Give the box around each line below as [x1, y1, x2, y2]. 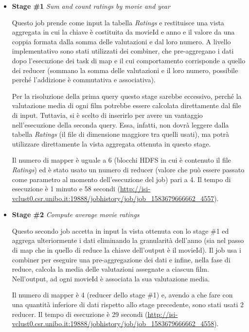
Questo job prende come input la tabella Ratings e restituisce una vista [12, 17, 224, 27]
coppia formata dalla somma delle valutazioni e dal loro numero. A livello [12, 36, 231, 46]
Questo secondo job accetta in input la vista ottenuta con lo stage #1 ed [12, 225, 229, 236]
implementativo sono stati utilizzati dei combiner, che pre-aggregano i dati [12, 46, 234, 56]
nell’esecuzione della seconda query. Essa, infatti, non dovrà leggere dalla [12, 119, 229, 129]
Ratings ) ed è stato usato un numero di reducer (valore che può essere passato [12, 164, 245, 174]
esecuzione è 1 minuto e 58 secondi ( [12, 184, 120, 194]
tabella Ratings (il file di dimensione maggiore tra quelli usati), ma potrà [12, 129, 229, 139]
